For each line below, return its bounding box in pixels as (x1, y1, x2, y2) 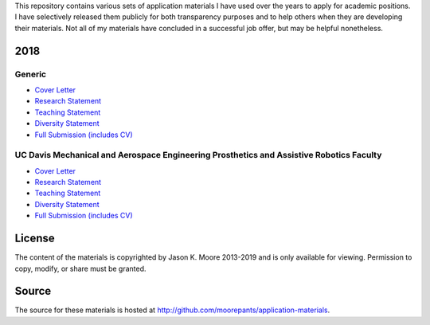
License (14, 232, 55, 245)
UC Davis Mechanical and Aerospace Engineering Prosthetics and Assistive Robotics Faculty (14, 150, 382, 161)
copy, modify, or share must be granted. (14, 264, 147, 273)
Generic (14, 69, 47, 80)
